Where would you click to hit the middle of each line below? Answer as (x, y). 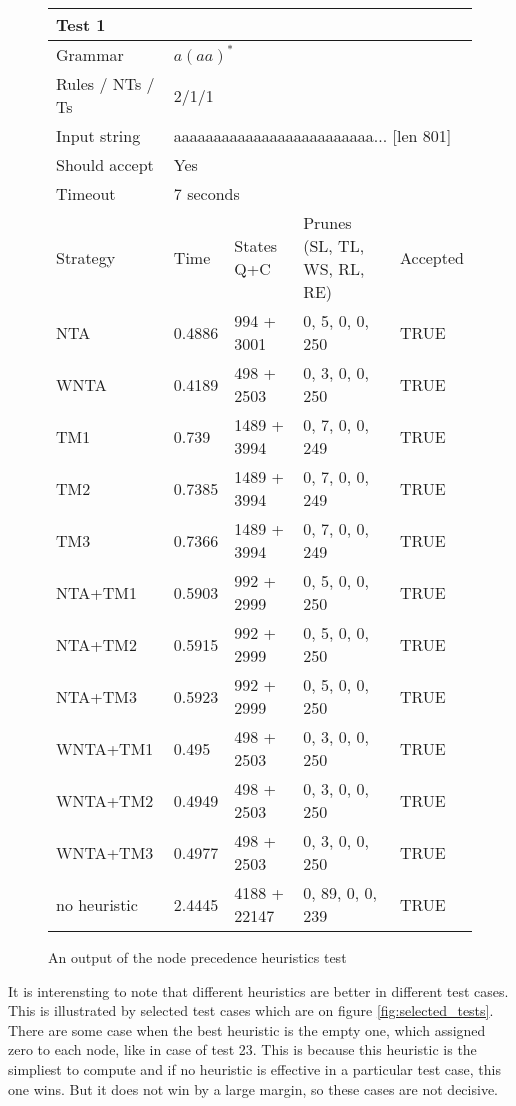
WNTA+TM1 (105, 748)
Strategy (86, 257)
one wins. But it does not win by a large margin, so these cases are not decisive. (253, 1088)
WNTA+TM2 (105, 800)
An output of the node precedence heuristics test (197, 957)
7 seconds (206, 193)
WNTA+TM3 (105, 852)
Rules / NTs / (105, 83)
